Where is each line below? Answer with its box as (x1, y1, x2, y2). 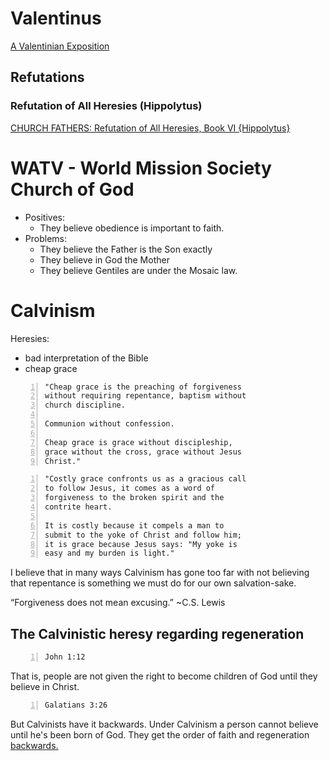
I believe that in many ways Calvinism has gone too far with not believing (10, 567, 310, 579)
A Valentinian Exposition (10, 40, 110, 52)
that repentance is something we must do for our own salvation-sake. (10, 577, 297, 589)
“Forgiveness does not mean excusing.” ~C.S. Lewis (10, 597, 226, 609)
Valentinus (10, 7, 102, 30)
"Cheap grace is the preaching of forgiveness (44, 382, 242, 392)
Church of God (10, 178, 135, 201)
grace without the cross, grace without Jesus (44, 447, 242, 457)
